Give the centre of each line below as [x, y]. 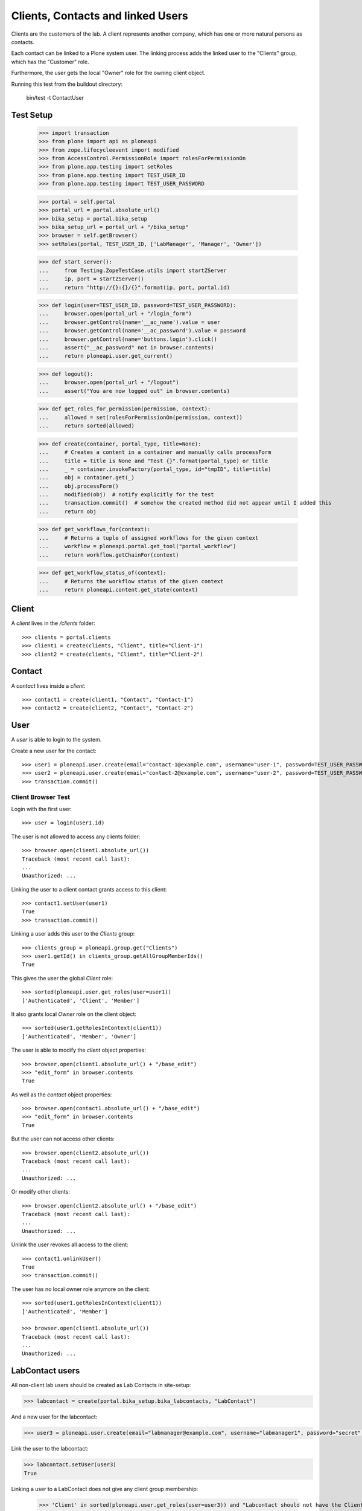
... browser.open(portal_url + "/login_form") [116, 314]
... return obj [68, 511]
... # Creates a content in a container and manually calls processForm [155, 452]
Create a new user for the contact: [54, 751]
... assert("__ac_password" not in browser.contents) [126, 348]
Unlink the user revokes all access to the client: [70, 1244]
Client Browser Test [41, 797]
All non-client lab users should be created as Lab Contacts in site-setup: [101, 1385]
